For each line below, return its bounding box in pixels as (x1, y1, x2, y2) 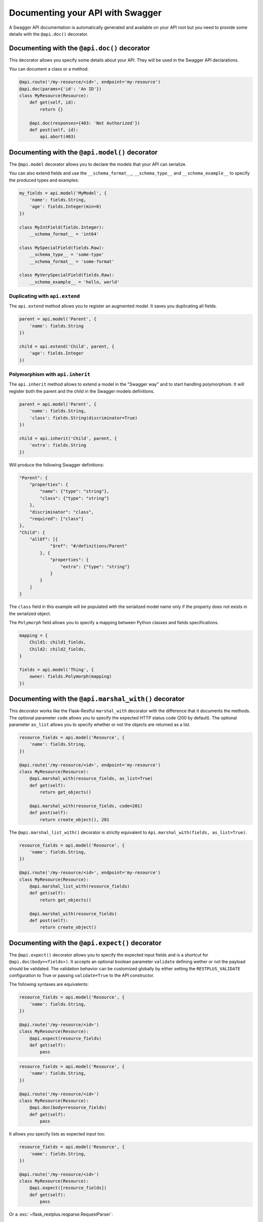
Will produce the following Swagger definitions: (9, 462, 104, 468)
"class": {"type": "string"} (39, 495, 110, 501)
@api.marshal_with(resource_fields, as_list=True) (29, 776, 153, 782)
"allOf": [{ (29, 537, 58, 542)
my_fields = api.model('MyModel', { (19, 190, 107, 196)
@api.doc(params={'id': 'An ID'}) (19, 86, 102, 91)
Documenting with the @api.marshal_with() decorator (9, 695, 185, 703)
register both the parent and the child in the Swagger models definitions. (9, 388, 155, 394)
